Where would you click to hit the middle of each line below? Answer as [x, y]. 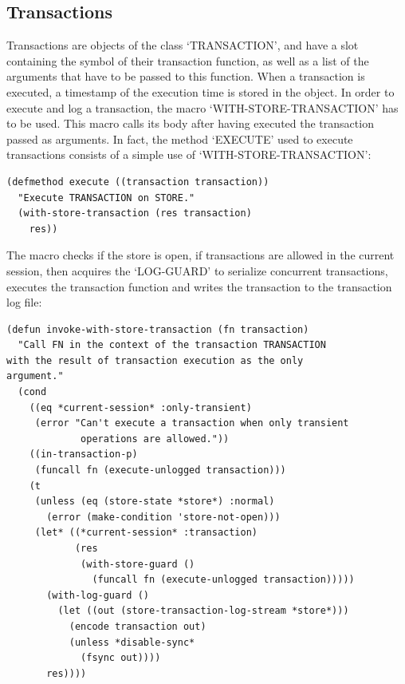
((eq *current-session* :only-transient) [140, 407]
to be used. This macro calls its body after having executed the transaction [190, 123]
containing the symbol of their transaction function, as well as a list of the [188, 60]
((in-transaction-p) [83, 455]
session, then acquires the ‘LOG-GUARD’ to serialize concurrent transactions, [197, 270]
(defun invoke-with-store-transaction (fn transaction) [158, 329]
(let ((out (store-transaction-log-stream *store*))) [203, 611]
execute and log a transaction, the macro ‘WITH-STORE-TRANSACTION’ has [202, 107]
